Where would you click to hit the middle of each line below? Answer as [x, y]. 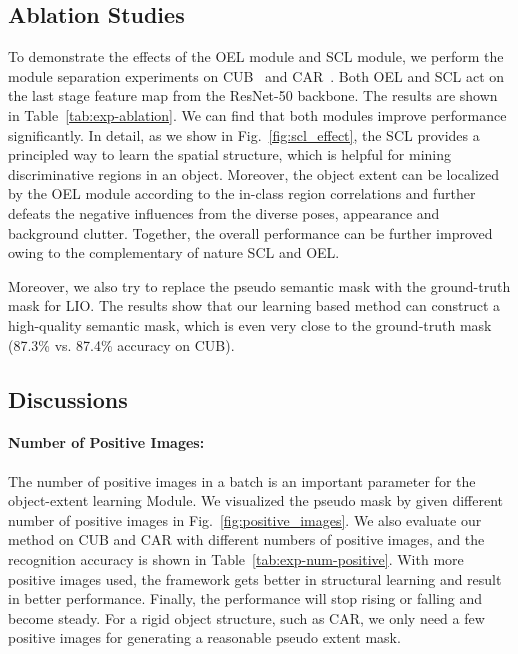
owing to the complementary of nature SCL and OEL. [174, 252]
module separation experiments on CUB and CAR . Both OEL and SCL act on [256, 75]
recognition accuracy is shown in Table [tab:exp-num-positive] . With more [236, 559]
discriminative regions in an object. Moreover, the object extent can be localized [254, 173]
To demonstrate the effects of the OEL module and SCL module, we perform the [256, 56]
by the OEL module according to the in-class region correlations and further [242, 193]
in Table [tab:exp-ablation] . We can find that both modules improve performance [257, 114]
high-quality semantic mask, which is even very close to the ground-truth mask [250, 324]
